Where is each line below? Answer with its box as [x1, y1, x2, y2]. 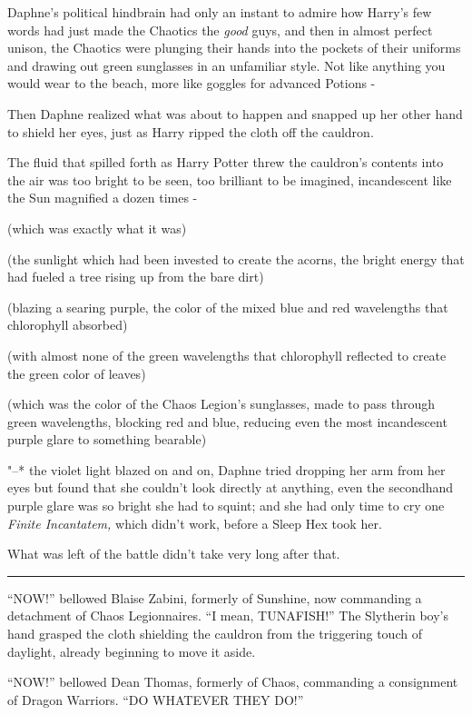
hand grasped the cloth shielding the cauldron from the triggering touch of [7, 624, 422, 643]
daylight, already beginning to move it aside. [7, 641, 256, 660]
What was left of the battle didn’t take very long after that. [7, 544, 340, 563]
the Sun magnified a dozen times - [7, 188, 198, 207]
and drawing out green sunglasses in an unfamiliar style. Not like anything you [7, 55, 446, 74]
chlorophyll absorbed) [7, 315, 128, 334]
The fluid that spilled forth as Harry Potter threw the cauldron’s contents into [7, 153, 444, 172]
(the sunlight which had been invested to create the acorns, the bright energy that [7, 249, 465, 268]
